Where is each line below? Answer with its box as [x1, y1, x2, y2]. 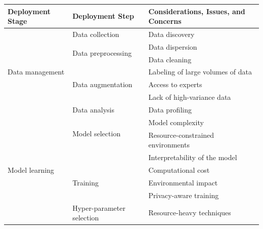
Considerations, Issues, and [148, 6, 245, 16]
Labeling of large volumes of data [148, 66, 252, 77]
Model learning [8, 164, 54, 175]
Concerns [148, 16, 182, 26]
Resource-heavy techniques [148, 207, 231, 218]
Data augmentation [72, 79, 133, 90]
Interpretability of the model [148, 152, 237, 163]
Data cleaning [148, 54, 192, 64]
